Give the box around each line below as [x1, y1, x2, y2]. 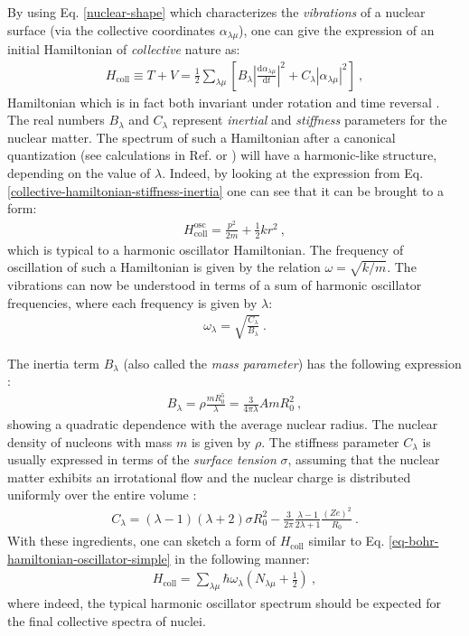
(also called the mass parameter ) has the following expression [123, 353, 462, 372]
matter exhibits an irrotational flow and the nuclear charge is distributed [7, 467, 411, 486]
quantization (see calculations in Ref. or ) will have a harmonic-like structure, [7, 145, 437, 164]
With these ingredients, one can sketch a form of [7, 531, 277, 550]
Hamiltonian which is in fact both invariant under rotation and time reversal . [7, 92, 440, 111]
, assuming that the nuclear [287, 450, 440, 469]
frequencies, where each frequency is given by [7, 293, 258, 312]
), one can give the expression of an [239, 20, 435, 39]
